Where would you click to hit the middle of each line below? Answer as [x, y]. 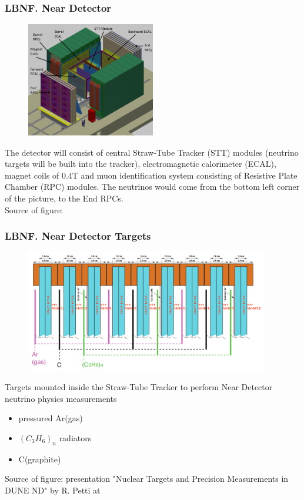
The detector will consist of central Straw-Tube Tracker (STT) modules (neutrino [152, 152]
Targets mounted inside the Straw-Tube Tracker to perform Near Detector [139, 387]
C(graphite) [40, 459]
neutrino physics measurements [61, 398]
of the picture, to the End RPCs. [64, 198]
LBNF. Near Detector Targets [78, 236]
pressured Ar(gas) [51, 418]
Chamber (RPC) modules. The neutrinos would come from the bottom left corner [152, 187]
